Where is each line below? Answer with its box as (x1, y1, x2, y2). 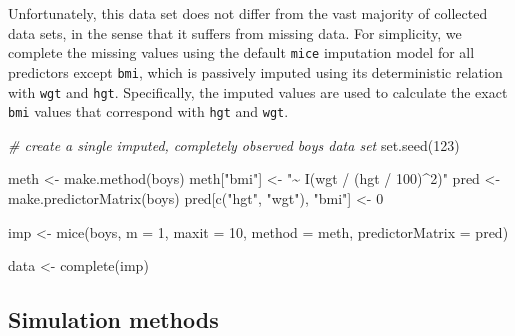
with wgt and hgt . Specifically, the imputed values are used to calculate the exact (8, 81, 508, 102)
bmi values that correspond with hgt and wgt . (8, 101, 289, 122)
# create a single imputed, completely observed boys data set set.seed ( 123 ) (8, 134, 460, 155)
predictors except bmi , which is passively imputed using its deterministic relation (8, 61, 503, 82)
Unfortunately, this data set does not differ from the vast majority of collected (8, 3, 488, 23)
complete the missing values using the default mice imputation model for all (8, 42, 475, 63)
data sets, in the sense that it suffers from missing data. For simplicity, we (8, 22, 462, 43)
